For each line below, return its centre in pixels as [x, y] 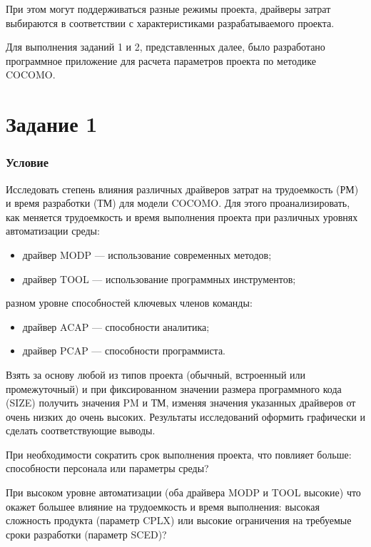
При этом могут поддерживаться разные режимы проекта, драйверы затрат [168, 9]
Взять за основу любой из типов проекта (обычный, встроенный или [156, 374]
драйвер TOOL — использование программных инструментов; [159, 278]
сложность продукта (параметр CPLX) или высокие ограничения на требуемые [179, 520]
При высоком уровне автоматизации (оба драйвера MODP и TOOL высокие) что [183, 492]
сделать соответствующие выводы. [81, 430]
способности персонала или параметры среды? [107, 468]
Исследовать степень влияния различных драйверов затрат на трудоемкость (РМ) [182, 189]
